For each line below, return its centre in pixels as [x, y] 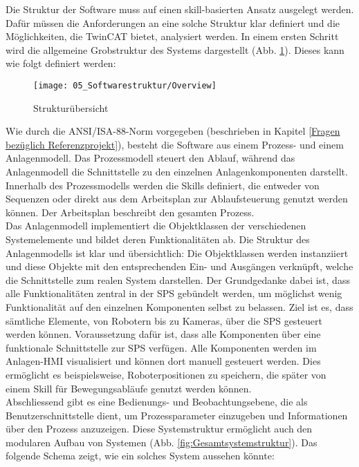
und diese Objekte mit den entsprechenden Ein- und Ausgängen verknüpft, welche [179, 266]
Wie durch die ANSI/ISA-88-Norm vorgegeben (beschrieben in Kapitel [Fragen [173, 131]
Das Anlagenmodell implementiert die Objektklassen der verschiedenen [156, 226]
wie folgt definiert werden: [61, 63]
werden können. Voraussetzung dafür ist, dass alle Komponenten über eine [163, 334]
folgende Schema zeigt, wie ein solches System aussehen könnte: [140, 456]
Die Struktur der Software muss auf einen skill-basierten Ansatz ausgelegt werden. [180, 9]
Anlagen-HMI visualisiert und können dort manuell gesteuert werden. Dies [163, 361]
